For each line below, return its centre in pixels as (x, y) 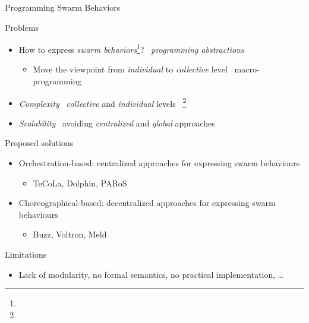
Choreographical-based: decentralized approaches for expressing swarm (147, 203)
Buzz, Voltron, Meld (70, 234)
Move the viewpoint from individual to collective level (130, 69)
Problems (22, 27)
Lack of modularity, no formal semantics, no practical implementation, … (151, 274)
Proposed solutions (39, 143)
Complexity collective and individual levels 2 (103, 102)
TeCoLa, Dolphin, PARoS (80, 183)
